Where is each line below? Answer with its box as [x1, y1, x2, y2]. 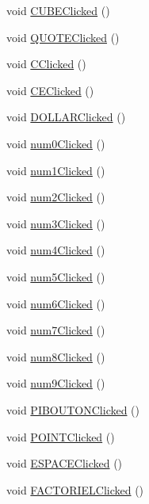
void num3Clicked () [6, 215, 105, 231]
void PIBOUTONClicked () [6, 401, 140, 418]
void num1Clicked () [6, 162, 105, 178]
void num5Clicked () [6, 268, 105, 284]
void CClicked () [6, 55, 86, 72]
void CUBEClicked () [6, 2, 110, 18]
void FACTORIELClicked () [6, 481, 144, 498]
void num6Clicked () [6, 295, 105, 311]
